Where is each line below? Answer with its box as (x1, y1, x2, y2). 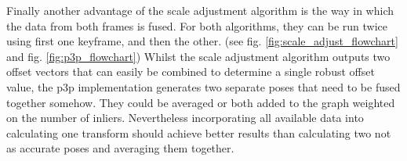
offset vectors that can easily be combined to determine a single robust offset (6, 63, 375, 80)
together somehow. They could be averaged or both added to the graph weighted (6, 94, 395, 110)
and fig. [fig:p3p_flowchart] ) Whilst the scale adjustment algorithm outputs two (6, 48, 391, 64)
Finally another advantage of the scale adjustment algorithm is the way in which (6, 2, 394, 18)
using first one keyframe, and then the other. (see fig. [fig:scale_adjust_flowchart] (6, 33, 398, 49)
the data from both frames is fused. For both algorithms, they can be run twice (6, 17, 388, 34)
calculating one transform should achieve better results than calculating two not (6, 124, 391, 141)
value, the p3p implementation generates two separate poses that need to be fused (6, 78, 401, 95)
